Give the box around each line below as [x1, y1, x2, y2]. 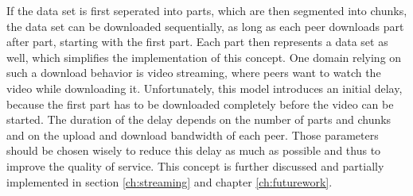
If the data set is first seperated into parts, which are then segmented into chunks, [6, 2, 407, 18]
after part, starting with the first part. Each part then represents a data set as [6, 33, 388, 50]
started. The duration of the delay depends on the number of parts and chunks [6, 111, 392, 128]
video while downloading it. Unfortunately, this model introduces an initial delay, [6, 79, 403, 96]
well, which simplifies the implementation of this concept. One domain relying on [6, 48, 402, 65]
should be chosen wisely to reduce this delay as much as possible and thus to [6, 142, 381, 159]
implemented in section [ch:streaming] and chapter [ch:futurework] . [6, 173, 333, 190]
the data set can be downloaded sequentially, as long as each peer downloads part [6, 17, 404, 34]
